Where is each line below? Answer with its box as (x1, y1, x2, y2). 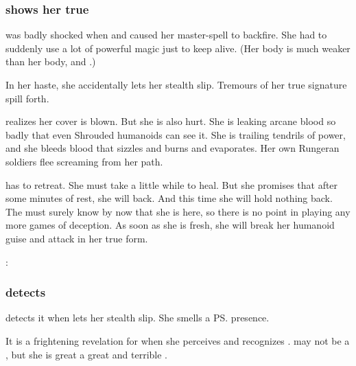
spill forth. (5, 91, 49, 105)
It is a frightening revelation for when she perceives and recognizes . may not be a (5, 333, 350, 347)
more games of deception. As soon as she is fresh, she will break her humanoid (5, 218, 335, 232)
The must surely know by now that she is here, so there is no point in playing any (5, 204, 351, 218)
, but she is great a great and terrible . (5, 347, 167, 361)
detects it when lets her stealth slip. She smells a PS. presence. (5, 310, 270, 325)
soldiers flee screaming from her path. (5, 154, 163, 168)
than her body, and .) (5, 54, 96, 69)
